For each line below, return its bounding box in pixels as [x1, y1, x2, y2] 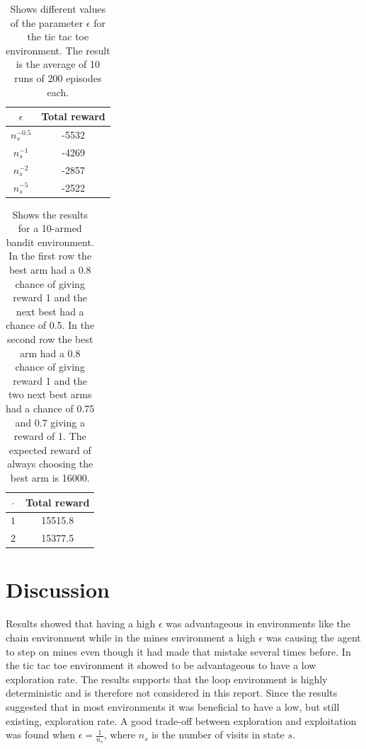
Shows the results [12, 207, 88, 221]
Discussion [6, 575, 110, 604]
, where [103, 727, 136, 742]
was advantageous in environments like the [166, 616, 351, 631]
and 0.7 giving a [15, 414, 85, 429]
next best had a [16, 303, 84, 318]
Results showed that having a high [6, 616, 156, 631]
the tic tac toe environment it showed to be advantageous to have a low [6, 658, 316, 673]
